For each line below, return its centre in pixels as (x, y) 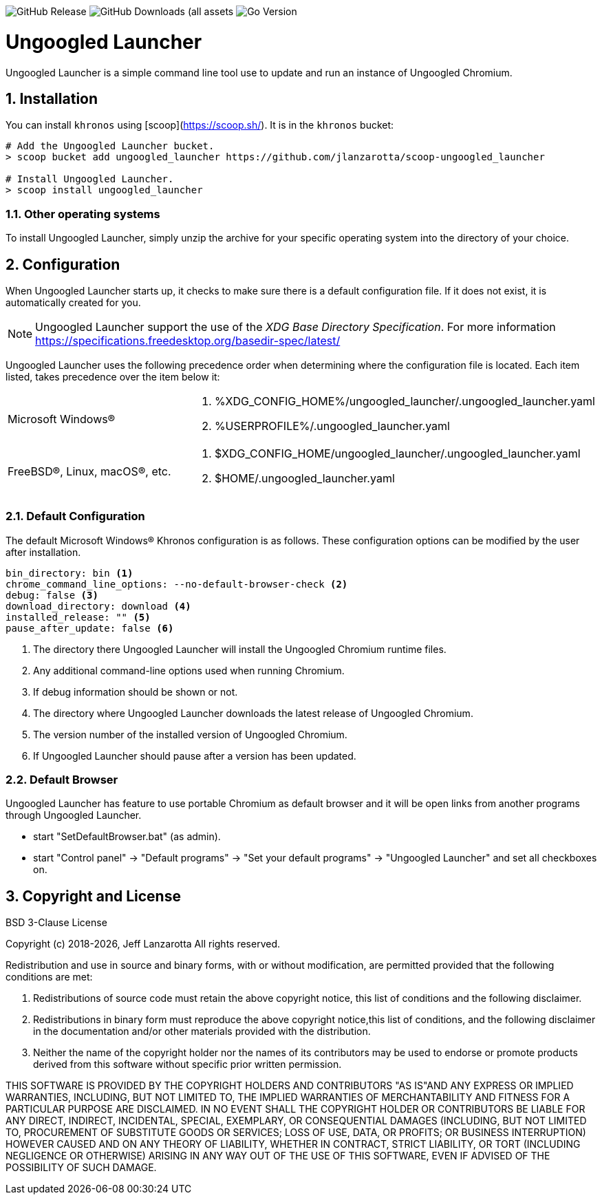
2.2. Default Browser (62, 780)
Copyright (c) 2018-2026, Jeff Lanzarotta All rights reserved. (143, 944)
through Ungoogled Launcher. (74, 815)
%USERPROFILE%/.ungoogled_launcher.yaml (332, 426)
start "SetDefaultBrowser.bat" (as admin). (127, 837)
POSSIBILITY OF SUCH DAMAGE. (81, 1168)
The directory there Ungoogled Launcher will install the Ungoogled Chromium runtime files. (240, 649)
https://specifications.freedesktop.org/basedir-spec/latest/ (188, 340)
